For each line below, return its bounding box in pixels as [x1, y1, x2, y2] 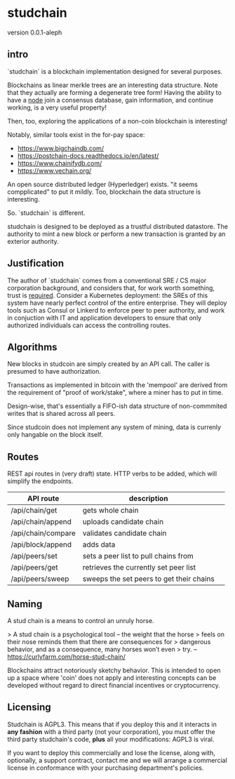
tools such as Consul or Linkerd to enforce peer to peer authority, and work [7, 306, 225, 314]
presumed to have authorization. [7, 367, 102, 376]
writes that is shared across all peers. [7, 410, 116, 418]
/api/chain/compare [11, 528, 76, 538]
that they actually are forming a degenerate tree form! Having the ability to [7, 88, 222, 96]
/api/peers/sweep [11, 574, 69, 584]
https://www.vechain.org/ [17, 166, 92, 175]
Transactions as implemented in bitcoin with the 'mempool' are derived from [7, 381, 228, 389]
